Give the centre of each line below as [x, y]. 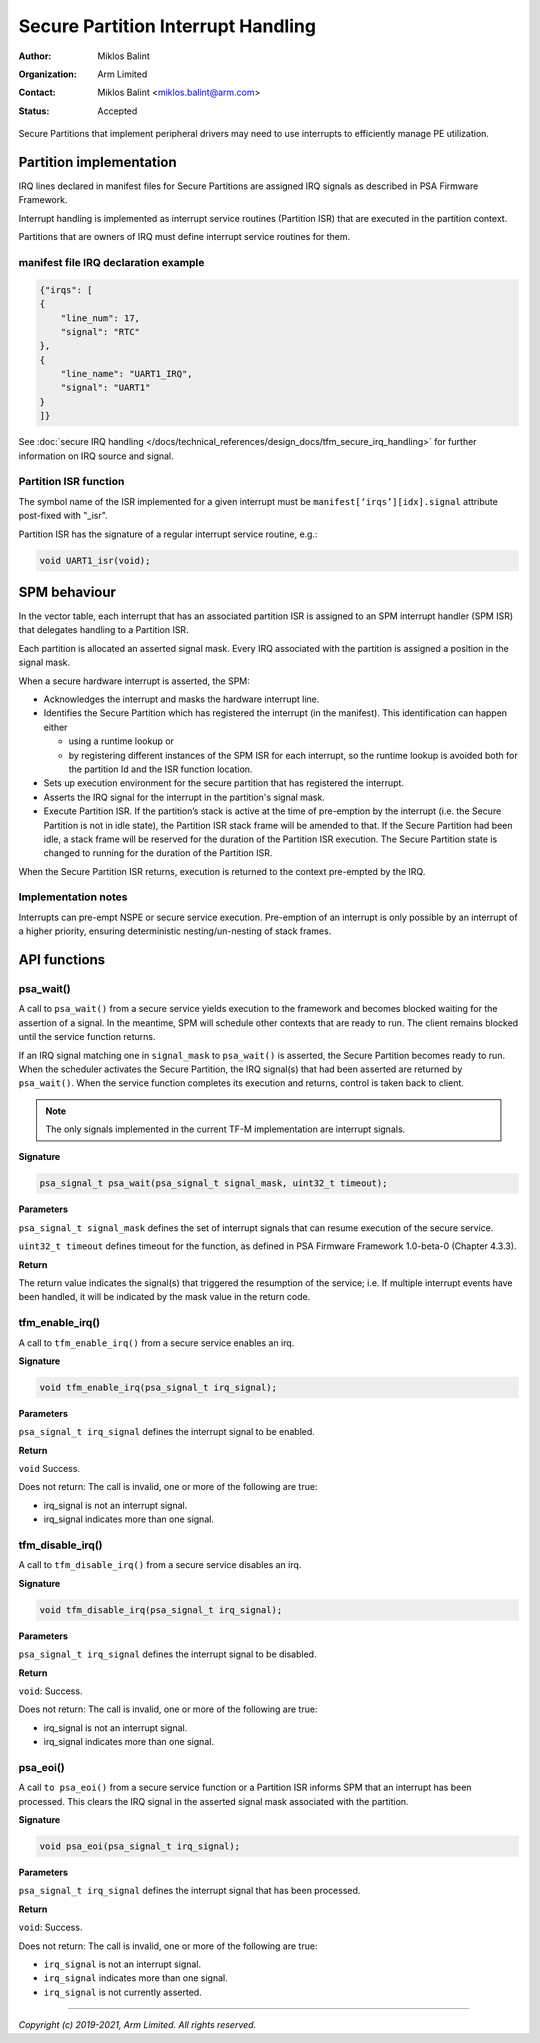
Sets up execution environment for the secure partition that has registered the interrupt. [224, 783]
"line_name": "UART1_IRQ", [127, 374]
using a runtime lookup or [121, 741]
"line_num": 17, [100, 318]
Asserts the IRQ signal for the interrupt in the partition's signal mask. [184, 797]
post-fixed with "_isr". [63, 516]
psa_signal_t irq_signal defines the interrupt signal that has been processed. [189, 1891]
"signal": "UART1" [105, 388]
